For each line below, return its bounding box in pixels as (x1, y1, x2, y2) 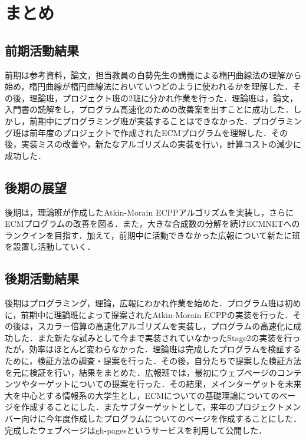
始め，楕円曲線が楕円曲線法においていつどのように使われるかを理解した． (5, 80, 293, 92)
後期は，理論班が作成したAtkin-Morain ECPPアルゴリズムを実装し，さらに (5, 206, 294, 218)
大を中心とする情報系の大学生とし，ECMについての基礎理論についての (5, 389, 279, 401)
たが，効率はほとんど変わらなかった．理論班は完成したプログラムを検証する (5, 343, 301, 355)
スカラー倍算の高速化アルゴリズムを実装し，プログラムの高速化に (37, 320, 294, 332)
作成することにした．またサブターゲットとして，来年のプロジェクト (21, 401, 285, 413)
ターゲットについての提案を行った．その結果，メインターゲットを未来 (29, 378, 302, 390)
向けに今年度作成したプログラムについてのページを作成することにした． (21, 412, 301, 425)
